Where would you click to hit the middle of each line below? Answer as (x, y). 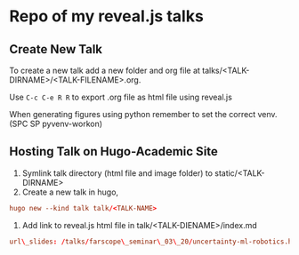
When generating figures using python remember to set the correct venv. (143, 114)
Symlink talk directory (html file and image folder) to (117, 173)
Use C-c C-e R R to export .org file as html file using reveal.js (121, 97)
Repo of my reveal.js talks (107, 16)
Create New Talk (56, 49)
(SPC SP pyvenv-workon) (56, 124)
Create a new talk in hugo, (70, 192)
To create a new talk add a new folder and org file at (105, 70)
